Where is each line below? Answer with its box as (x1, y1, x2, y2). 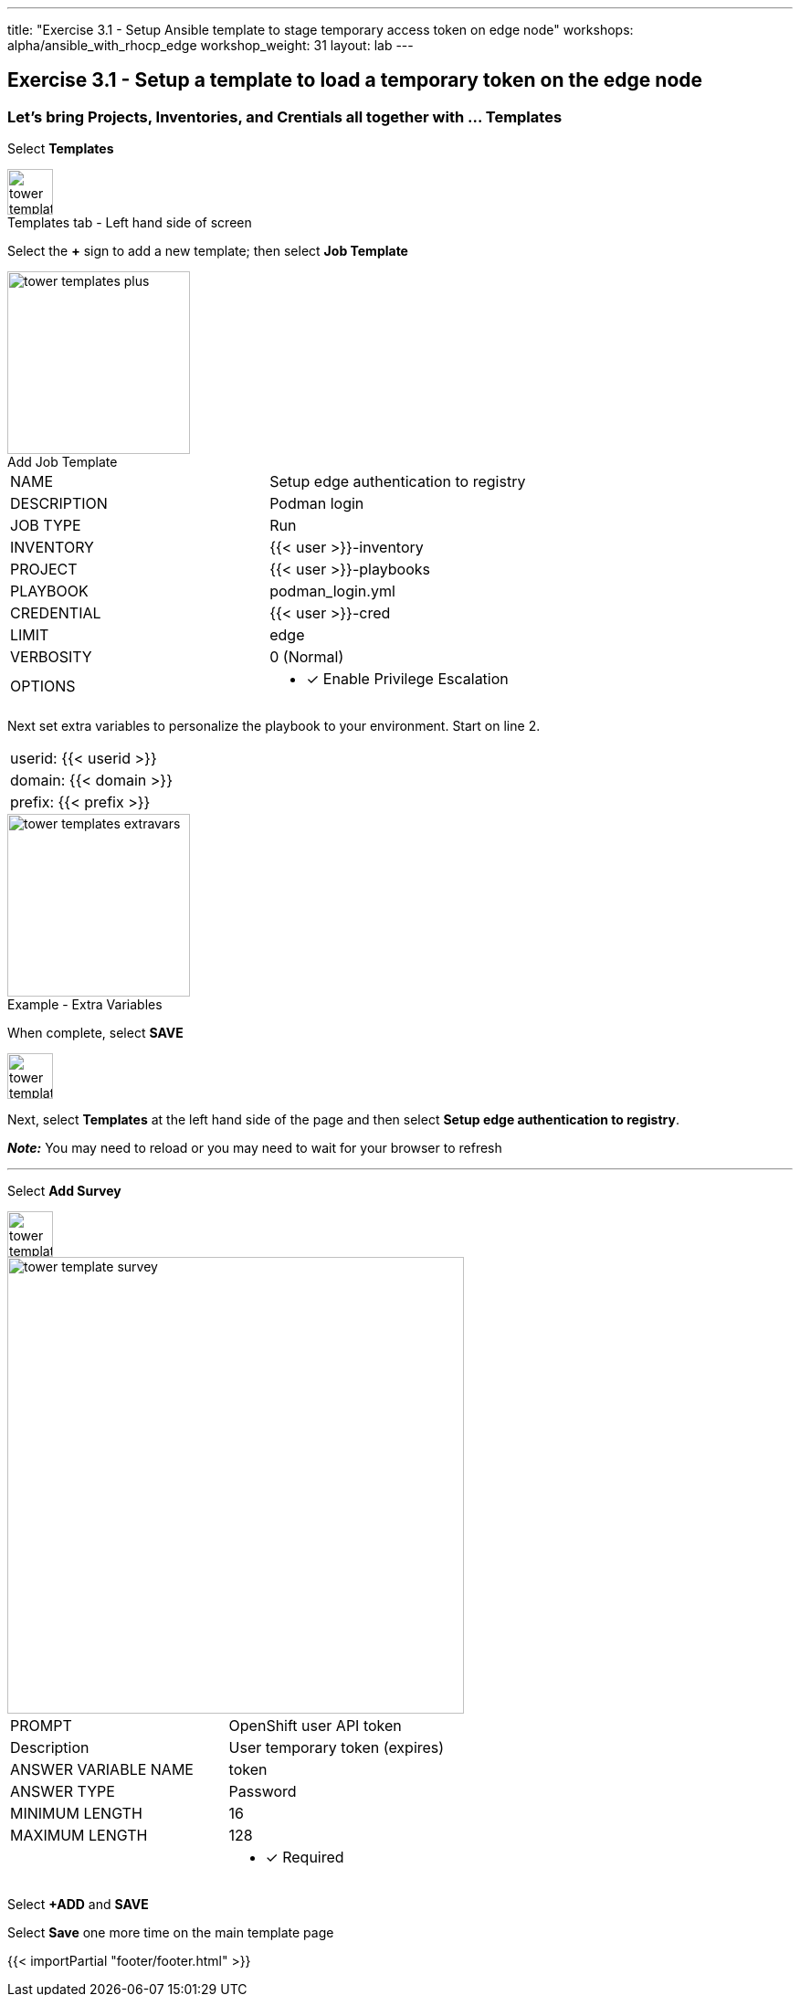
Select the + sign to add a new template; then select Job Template (7, 243, 408, 259)
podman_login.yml (269, 582, 395, 601)
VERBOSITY (10, 648, 92, 667)
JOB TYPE (10, 516, 81, 535)
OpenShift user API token (228, 1716, 402, 1736)
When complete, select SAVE (7, 1025, 184, 1041)
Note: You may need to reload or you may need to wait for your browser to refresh (7, 1140, 502, 1156)
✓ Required (265, 1848, 344, 1867)
